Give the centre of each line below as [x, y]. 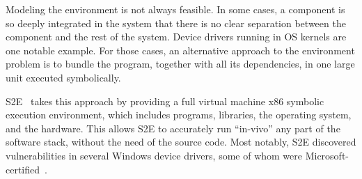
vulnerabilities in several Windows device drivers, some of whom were [154, 155]
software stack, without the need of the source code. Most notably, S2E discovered [181, 142]
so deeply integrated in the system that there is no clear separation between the [176, 23]
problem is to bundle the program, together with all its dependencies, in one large [180, 64]
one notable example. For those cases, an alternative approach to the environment [180, 50]
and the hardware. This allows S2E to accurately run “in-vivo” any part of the [173, 128]
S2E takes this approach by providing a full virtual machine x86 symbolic [165, 101]
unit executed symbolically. [63, 77]
